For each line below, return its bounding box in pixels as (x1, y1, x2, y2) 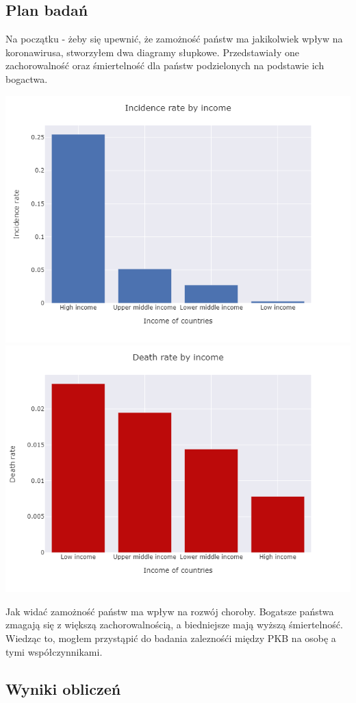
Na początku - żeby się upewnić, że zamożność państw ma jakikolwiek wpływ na (5, 32, 343, 46)
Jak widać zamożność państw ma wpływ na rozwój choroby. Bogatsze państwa (5, 604, 334, 618)
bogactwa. (5, 71, 48, 86)
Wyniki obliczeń (5, 678, 121, 699)
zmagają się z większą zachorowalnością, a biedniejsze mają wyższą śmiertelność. (5, 617, 343, 632)
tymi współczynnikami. (5, 644, 103, 658)
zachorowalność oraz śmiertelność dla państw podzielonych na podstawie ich (5, 58, 325, 73)
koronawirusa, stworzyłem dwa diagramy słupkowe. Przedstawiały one (5, 45, 299, 59)
